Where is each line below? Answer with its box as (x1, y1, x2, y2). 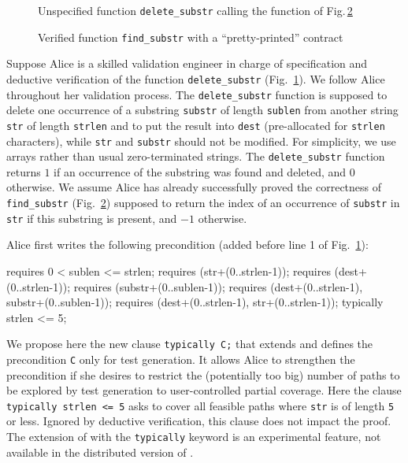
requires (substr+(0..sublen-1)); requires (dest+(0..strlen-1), (73, 278, 363, 294)
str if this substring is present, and (6, 209, 177, 226)
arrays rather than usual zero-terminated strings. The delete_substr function (6, 148, 385, 165)
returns (6, 163, 41, 180)
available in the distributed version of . (6, 443, 194, 460)
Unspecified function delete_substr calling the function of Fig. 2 (38, 2, 353, 18)
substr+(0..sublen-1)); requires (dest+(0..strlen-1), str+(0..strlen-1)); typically (6, 294, 384, 310)
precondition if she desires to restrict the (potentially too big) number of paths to (6, 366, 400, 383)
